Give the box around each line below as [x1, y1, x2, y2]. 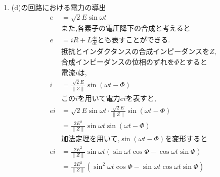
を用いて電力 [77, 95, 120, 102]
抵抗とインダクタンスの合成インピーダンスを [61, 48, 209, 55]
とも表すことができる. [97, 36, 170, 44]
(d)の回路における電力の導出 [11, 2, 106, 12]
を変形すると [165, 136, 208, 143]
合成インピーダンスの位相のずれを [61, 58, 174, 66]
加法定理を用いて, [61, 136, 120, 143]
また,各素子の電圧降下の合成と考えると [61, 25, 191, 33]
